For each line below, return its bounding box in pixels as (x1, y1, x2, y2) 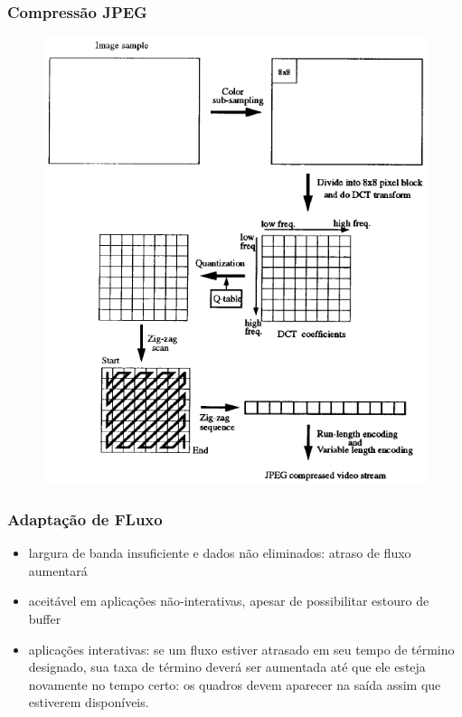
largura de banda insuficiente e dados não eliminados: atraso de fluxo (28, 543, 411, 562)
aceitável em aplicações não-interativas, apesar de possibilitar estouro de (28, 591, 429, 610)
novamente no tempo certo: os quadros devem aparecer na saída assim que (28, 675, 441, 693)
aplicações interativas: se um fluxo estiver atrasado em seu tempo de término (28, 639, 455, 658)
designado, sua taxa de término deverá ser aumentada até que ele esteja (28, 657, 426, 676)
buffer (28, 609, 61, 627)
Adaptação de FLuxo (7, 507, 163, 530)
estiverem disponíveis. (28, 693, 149, 712)
